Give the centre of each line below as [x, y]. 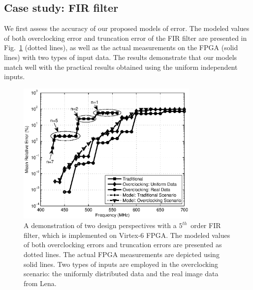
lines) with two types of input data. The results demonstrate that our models [121, 57]
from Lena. [40, 283]
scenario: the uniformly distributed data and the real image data [121, 274]
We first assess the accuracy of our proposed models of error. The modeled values [127, 28]
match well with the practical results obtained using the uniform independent [121, 67]
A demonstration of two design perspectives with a [100, 225]
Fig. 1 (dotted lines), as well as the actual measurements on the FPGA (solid [121, 47]
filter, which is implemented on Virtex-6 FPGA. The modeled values [127, 235]
